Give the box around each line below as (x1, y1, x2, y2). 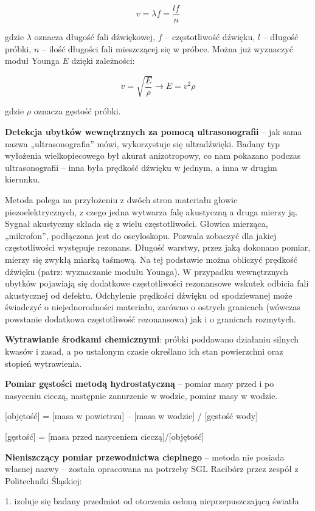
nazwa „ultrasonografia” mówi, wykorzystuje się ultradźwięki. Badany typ (5, 137, 280, 150)
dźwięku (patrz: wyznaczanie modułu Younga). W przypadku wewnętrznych (5, 265, 289, 277)
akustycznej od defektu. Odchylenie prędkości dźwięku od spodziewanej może (5, 288, 292, 301)
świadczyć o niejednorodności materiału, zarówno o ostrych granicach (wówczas (5, 301, 300, 313)
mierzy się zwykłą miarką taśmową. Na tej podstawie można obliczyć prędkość (5, 252, 298, 265)
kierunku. (5, 173, 40, 186)
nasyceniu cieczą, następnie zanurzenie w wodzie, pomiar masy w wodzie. (5, 389, 278, 401)
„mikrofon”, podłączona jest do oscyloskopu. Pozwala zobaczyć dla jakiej (5, 229, 277, 242)
